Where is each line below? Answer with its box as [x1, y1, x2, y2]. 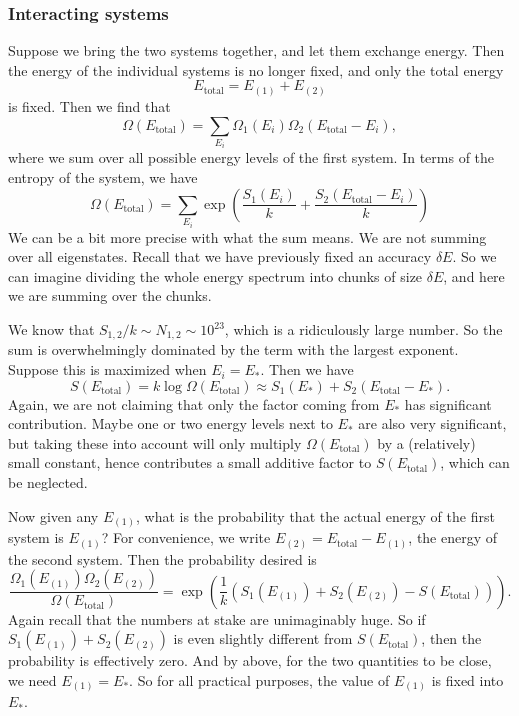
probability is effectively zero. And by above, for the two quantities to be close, [8, 650, 492, 671]
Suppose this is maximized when [8, 359, 207, 380]
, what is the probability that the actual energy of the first [136, 505, 495, 526]
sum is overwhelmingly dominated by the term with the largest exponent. [8, 339, 459, 360]
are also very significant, [358, 413, 507, 434]
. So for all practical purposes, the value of [129, 669, 390, 690]
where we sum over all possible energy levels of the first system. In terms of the [8, 147, 495, 168]
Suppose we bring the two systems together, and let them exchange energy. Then [8, 40, 505, 61]
